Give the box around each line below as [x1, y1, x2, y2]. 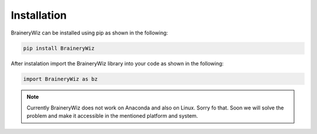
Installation [11, 9, 67, 22]
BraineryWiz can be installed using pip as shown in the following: [11, 29, 168, 36]
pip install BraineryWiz [23, 44, 95, 51]
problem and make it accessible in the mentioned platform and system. [26, 112, 198, 119]
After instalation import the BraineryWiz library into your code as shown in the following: [11, 60, 224, 67]
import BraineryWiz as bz [23, 75, 98, 82]
